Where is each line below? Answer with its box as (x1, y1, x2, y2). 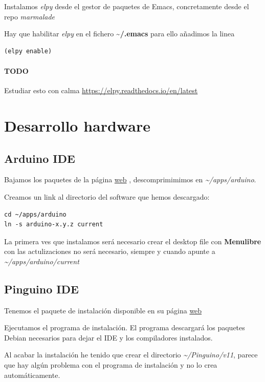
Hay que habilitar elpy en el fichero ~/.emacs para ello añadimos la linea (4, 28, 235, 39)
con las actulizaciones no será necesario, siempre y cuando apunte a (4, 246, 215, 257)
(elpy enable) (4, 47, 52, 55)
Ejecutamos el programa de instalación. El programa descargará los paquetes (4, 322, 245, 333)
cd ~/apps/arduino (4, 210, 67, 218)
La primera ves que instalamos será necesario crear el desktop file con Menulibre (4, 236, 261, 246)
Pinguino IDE (4, 281, 79, 296)
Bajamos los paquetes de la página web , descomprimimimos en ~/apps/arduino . (4, 174, 256, 185)
